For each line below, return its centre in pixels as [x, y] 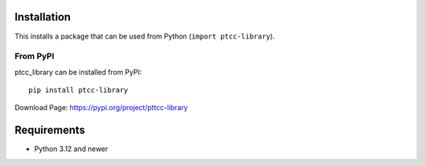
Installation [42, 17]
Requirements [50, 130]
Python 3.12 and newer [71, 149]
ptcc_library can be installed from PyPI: [78, 72]
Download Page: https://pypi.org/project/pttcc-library [101, 108]
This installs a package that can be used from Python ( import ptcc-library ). [145, 36]
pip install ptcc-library [79, 90]
